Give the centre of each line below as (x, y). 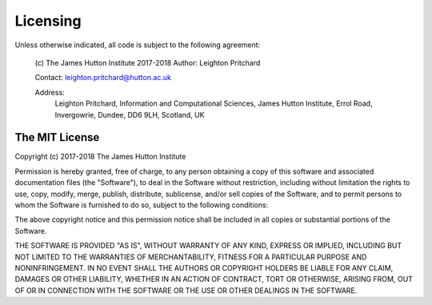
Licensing (48, 21)
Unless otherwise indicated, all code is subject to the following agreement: (138, 45)
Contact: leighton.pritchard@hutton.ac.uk (103, 78)
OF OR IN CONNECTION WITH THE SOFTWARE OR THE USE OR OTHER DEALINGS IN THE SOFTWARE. (186, 290)
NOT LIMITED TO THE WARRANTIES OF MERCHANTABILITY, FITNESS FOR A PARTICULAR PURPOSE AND (191, 257)
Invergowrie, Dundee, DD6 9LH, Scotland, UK (130, 114)
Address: (50, 92)
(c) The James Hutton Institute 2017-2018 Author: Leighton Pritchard (148, 62)
